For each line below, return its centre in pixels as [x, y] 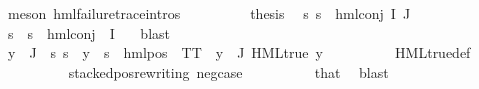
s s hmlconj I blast [89, 32]
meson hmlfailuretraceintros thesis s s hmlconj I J [209, 13]
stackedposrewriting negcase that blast [228, 71]
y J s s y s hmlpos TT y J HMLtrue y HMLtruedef [239, 52]
